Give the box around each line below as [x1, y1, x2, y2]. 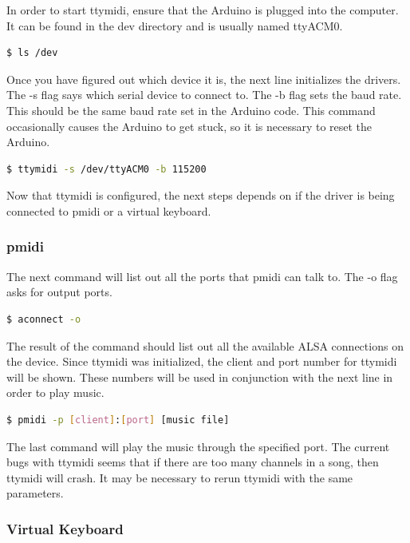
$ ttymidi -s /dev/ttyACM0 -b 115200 [6, 163, 207, 175]
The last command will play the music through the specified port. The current [6, 438, 390, 454]
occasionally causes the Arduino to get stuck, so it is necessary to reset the [6, 117, 373, 134]
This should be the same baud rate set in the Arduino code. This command [6, 101, 376, 118]
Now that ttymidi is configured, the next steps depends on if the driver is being [6, 187, 395, 204]
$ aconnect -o [6, 313, 81, 325]
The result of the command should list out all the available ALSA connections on [6, 337, 404, 354]
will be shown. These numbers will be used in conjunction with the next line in [6, 368, 393, 385]
